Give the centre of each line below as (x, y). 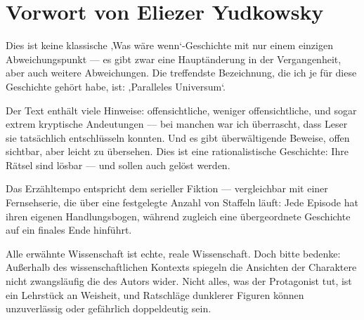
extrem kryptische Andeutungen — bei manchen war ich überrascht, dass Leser (177, 124)
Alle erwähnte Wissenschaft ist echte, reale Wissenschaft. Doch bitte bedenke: (173, 253)
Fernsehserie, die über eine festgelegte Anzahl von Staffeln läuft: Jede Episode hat (182, 202)
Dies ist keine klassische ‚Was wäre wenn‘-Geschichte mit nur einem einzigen (169, 45)
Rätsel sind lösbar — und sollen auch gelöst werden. (118, 165)
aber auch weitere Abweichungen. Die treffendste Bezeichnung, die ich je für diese (181, 73)
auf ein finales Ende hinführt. (69, 230)
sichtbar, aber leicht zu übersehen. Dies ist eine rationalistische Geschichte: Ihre (177, 151)
